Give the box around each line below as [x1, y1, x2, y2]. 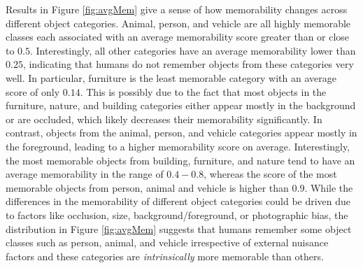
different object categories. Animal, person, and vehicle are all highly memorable [6, 15, 351, 30]
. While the [304, 180, 353, 195]
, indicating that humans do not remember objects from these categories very [22, 57, 354, 71]
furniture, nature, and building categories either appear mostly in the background [6, 98, 356, 113]
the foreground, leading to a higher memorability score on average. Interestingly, [6, 139, 350, 153]
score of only [6, 84, 60, 99]
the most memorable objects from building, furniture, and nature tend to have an [6, 153, 355, 167]
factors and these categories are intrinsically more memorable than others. [6, 248, 324, 263]
